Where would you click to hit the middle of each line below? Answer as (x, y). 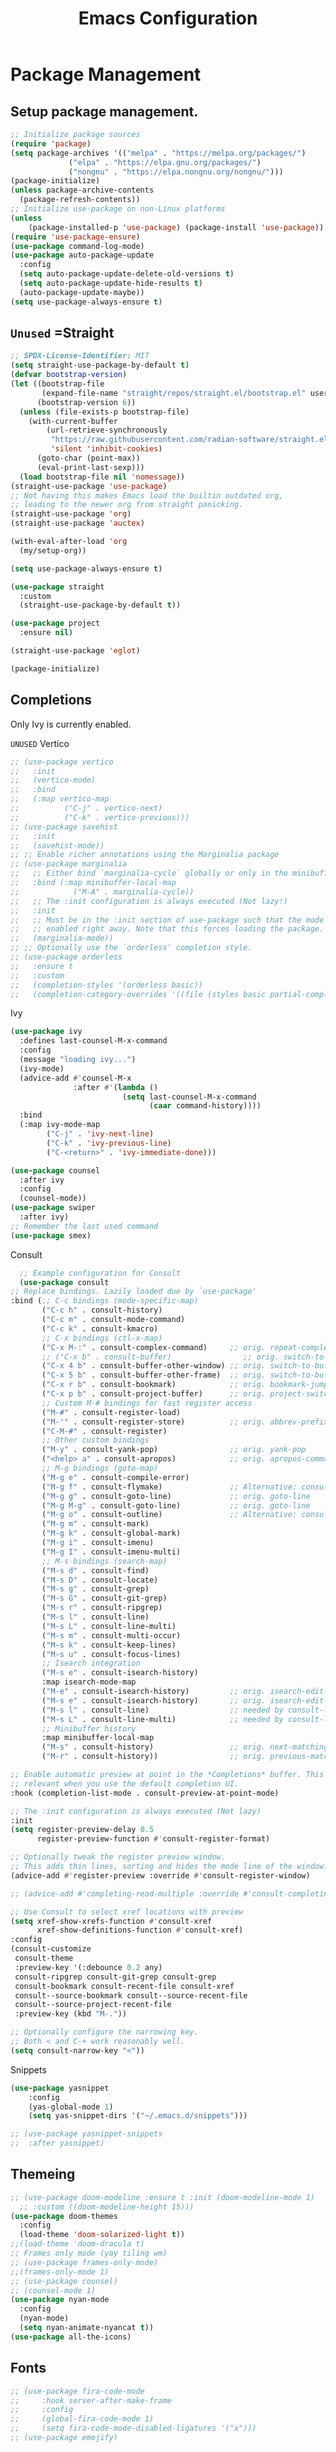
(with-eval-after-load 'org (69, 542)
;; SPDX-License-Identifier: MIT (80, 356)
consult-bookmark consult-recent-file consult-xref (124, 1986)
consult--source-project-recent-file (93, 2005)
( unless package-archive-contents (82, 190)
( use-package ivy (46, 1032)
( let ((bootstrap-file (57, 384)
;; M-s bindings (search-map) (104, 1561)
